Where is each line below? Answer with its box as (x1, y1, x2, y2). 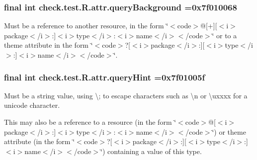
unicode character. (4, 100, 60, 110)
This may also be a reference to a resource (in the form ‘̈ (4, 117, 176, 127)
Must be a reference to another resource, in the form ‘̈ (4, 20, 169, 31)
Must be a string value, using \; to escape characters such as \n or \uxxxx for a (4, 90, 248, 100)
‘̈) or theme (212, 126, 246, 137)
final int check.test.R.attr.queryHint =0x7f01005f (4, 71, 205, 83)
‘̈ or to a (212, 30, 237, 40)
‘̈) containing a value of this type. (100, 146, 202, 156)
